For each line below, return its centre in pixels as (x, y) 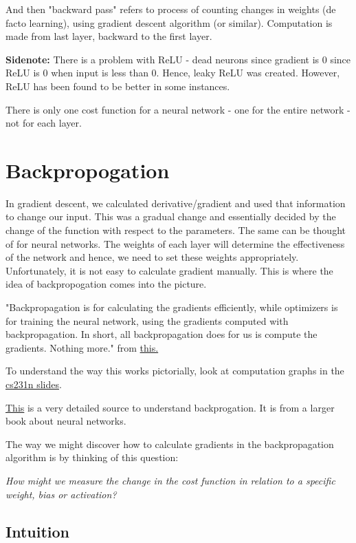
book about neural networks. (66, 421)
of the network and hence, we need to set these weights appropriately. (152, 257)
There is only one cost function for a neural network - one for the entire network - (178, 109)
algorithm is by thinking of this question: (92, 457)
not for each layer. (44, 123)
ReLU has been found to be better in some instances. (118, 86)
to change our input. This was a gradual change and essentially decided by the (171, 216)
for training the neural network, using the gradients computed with (147, 320)
